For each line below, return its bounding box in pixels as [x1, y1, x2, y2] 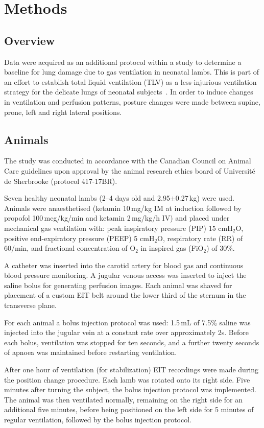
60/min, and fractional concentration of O [4, 243, 136, 253]
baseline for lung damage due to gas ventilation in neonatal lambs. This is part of [4, 66, 259, 77]
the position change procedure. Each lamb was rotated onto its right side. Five [4, 374, 250, 385]
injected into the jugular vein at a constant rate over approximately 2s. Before [4, 327, 249, 338]
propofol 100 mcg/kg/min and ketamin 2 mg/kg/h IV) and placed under [4, 212, 230, 223]
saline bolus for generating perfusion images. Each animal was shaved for [4, 279, 232, 290]
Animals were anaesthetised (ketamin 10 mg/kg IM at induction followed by [4, 202, 242, 213]
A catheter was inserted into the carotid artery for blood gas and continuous [4, 259, 244, 270]
